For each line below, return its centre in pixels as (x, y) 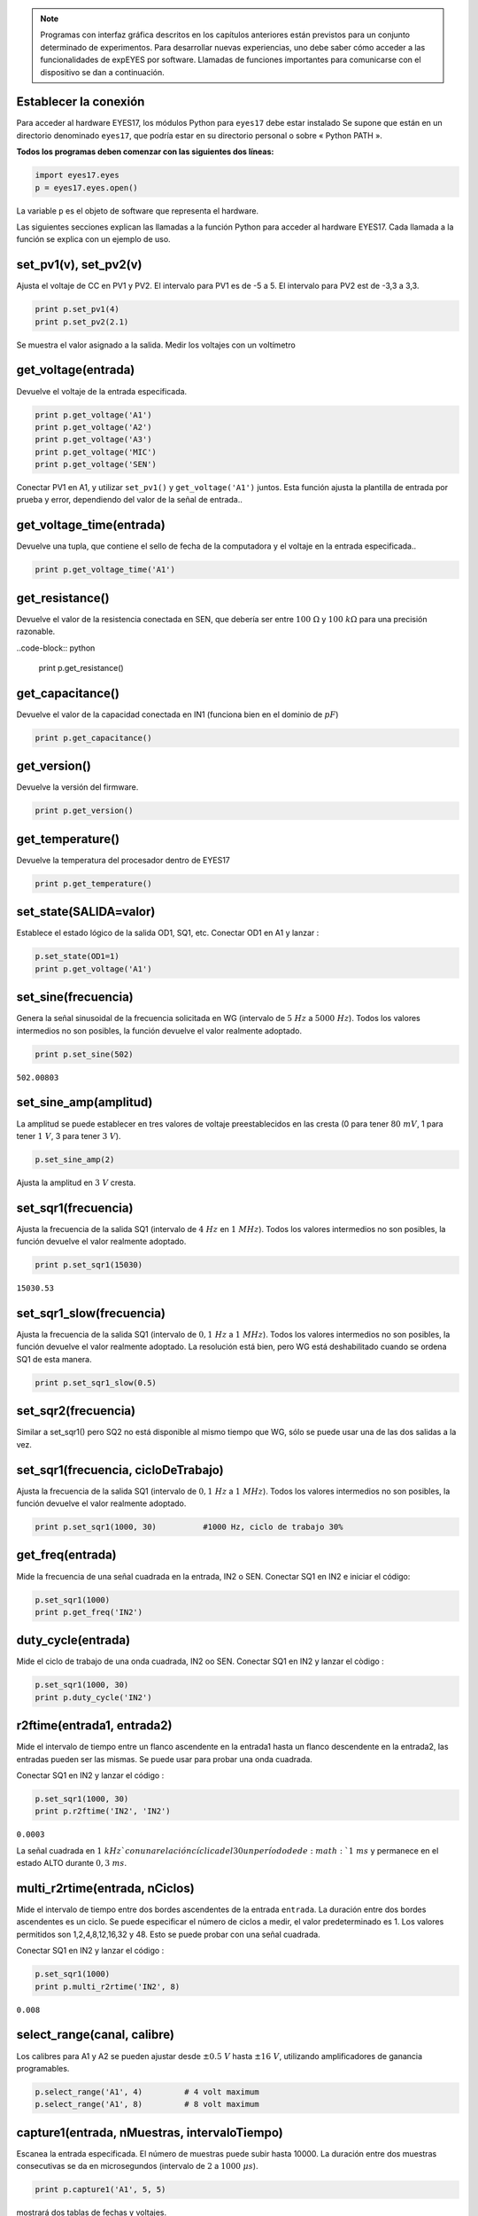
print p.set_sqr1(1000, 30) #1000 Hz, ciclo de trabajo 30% (189, 1527)
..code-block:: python (56, 648)
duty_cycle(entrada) (73, 1640)
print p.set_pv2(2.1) (82, 322)
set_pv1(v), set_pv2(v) (79, 265)
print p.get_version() (84, 811)
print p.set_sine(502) (84, 1054)
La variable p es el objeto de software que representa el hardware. (138, 211)
